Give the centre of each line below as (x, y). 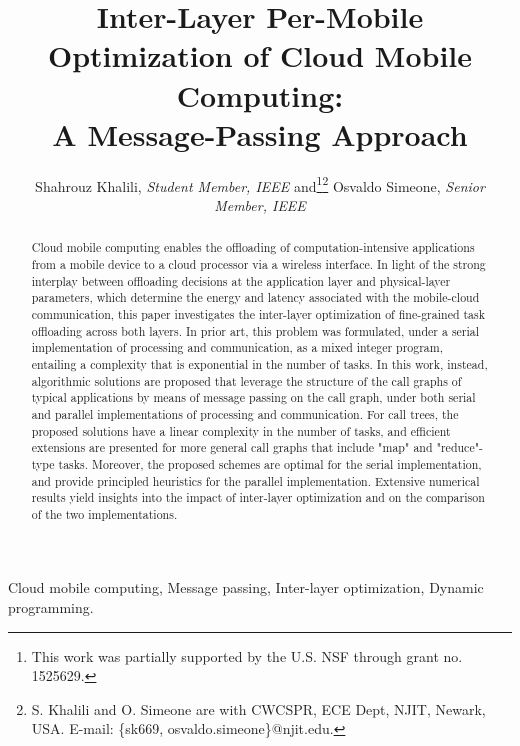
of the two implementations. (104, 513)
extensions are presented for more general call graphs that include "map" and (232, 447)
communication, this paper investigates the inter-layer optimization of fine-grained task (258, 313)
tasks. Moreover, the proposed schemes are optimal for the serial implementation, (270, 463)
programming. (51, 607)
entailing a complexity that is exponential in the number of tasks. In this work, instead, (259, 363)
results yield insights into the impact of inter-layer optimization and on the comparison (258, 497)
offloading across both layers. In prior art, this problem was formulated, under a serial (255, 330)
